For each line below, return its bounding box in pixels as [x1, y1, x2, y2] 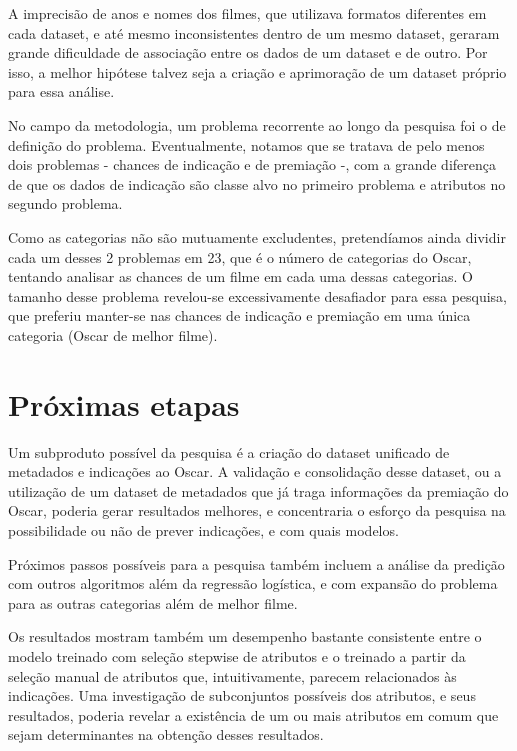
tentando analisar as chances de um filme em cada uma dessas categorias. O [8, 266, 473, 287]
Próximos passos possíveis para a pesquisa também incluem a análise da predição [8, 553, 505, 574]
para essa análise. [8, 81, 115, 102]
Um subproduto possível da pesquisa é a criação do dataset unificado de [8, 441, 450, 462]
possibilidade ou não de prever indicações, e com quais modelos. [8, 520, 399, 540]
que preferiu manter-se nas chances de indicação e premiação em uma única [8, 305, 471, 326]
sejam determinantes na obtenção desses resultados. [8, 724, 324, 745]
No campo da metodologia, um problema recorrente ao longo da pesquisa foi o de [8, 114, 506, 135]
